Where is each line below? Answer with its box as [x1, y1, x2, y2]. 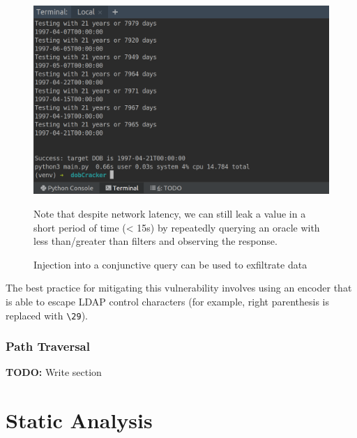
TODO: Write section [6, 365, 102, 379]
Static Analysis [6, 406, 153, 435]
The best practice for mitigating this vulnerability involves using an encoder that [6, 280, 352, 295]
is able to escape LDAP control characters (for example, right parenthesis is [6, 294, 330, 308]
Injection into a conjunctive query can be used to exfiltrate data [33, 257, 307, 271]
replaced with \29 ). [6, 308, 88, 322]
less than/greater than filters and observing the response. [33, 234, 278, 248]
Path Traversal [6, 338, 90, 355]
